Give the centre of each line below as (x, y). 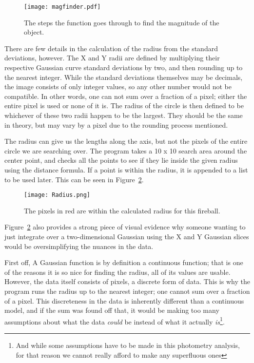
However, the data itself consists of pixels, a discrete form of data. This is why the (127, 281)
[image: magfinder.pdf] (62, 7)
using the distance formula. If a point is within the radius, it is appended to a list (126, 169)
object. (34, 32)
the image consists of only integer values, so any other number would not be (118, 86)
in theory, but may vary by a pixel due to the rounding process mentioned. (116, 124)
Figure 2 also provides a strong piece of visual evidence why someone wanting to (125, 227)
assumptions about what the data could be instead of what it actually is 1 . (115, 321)
